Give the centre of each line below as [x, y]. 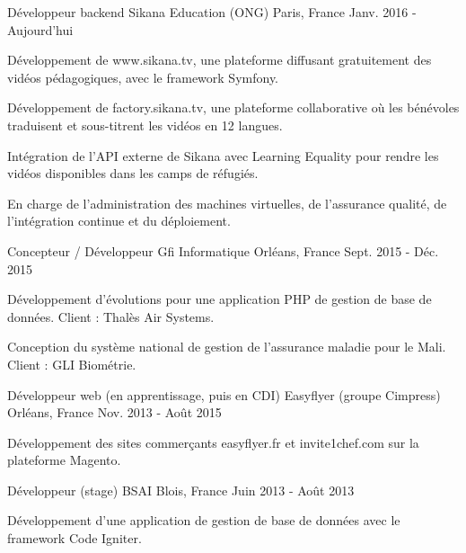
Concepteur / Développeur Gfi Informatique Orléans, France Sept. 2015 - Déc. [223, 250]
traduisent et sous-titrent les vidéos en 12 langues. [145, 125]
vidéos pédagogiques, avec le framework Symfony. [143, 77]
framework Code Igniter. [75, 538]
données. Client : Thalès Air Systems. [111, 316]
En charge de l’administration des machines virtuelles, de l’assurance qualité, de [227, 203]
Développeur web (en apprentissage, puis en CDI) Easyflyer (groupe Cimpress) [224, 394]
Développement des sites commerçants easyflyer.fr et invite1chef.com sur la [213, 442]
